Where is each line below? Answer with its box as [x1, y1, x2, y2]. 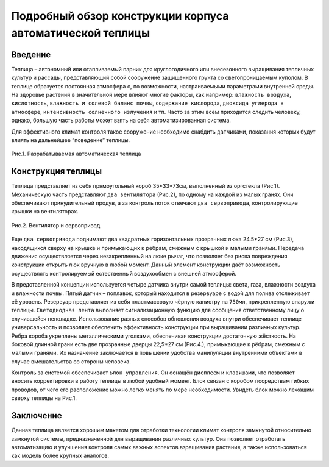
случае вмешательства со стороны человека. [11, 357, 131, 365]
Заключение [11, 410, 62, 421]
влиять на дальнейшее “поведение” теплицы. [11, 136, 130, 143]
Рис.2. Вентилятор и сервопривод [11, 221, 101, 229]
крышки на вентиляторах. [11, 208, 79, 215]
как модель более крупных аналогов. [11, 452, 110, 460]
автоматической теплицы [11, 26, 150, 40]
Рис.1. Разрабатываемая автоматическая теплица [11, 150, 141, 158]
